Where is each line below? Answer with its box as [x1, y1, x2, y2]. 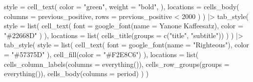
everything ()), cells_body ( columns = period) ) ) [4, 68, 149, 79]
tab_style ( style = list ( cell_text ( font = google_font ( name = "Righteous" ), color [4, 40, 249, 50]
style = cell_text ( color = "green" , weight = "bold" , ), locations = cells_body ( [4, 1, 239, 11]
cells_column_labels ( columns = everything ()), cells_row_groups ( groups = [4, 59, 230, 69]
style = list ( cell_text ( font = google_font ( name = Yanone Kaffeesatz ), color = [4, 20, 243, 31]
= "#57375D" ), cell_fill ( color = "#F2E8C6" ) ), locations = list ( [4, 49, 199, 59]
